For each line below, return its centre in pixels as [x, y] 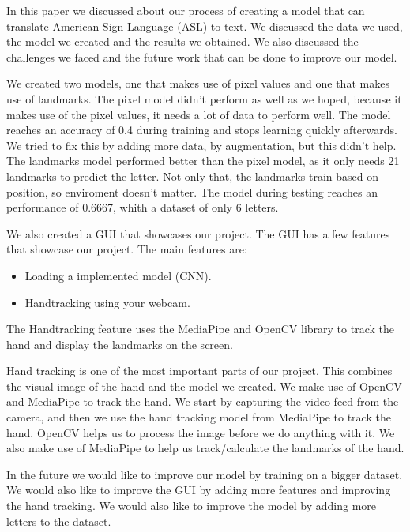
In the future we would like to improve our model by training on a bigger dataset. [205, 474]
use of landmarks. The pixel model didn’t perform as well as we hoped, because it [204, 98]
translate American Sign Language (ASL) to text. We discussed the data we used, [205, 26]
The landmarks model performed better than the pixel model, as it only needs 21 [203, 161]
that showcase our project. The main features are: [127, 249]
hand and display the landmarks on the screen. [120, 344]
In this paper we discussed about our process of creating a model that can [186, 10]
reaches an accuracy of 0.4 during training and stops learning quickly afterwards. [202, 130]
